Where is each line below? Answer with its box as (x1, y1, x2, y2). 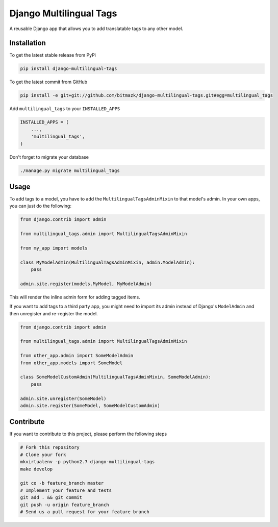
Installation (9, 39, 46, 47)
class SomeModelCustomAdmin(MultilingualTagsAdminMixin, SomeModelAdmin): (20, 374, 212, 380)
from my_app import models (20, 245, 88, 251)
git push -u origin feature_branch (20, 501, 109, 508)
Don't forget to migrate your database (9, 154, 89, 160)
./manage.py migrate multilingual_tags (20, 167, 120, 173)
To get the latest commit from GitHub (9, 79, 88, 85)
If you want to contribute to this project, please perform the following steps (9, 431, 167, 437)
